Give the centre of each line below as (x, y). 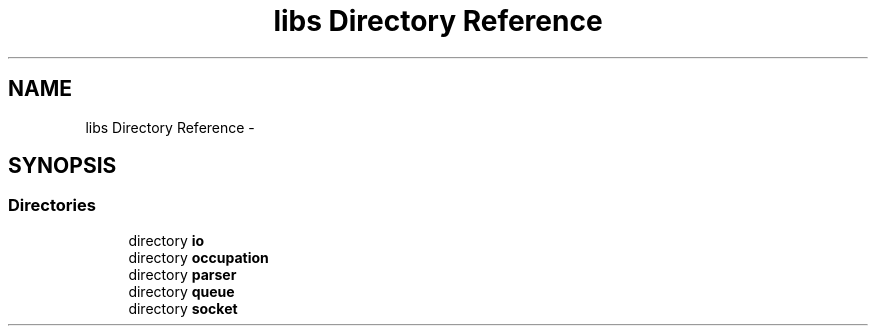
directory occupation (198, 257)
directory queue (181, 291)
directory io (166, 240)
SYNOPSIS (62, 166)
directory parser (182, 274)
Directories (52, 205)
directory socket (183, 308)
